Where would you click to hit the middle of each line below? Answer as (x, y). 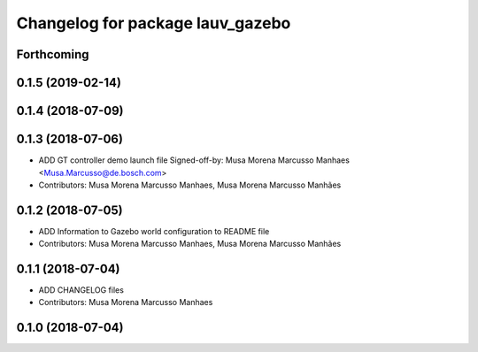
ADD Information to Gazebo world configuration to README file (154, 231)
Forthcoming (53, 54)
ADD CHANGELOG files (81, 290)
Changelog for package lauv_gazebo (154, 23)
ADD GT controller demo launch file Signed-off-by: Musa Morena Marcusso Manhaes (194, 160)
